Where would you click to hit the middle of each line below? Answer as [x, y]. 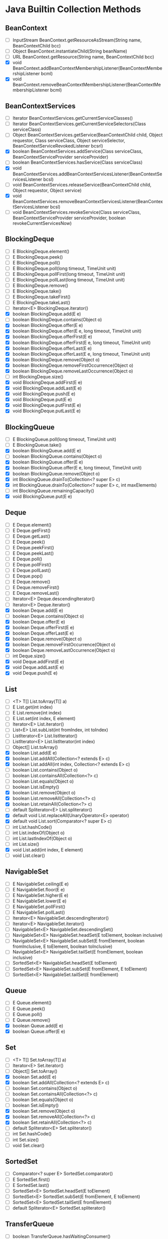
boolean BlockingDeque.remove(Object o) [56, 359]
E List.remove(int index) [37, 713]
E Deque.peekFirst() [33, 547]
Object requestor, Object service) [47, 190]
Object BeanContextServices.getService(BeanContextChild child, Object [88, 135]
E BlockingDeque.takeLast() [41, 303]
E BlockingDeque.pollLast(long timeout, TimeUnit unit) [69, 279]
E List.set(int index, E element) [44, 719]
